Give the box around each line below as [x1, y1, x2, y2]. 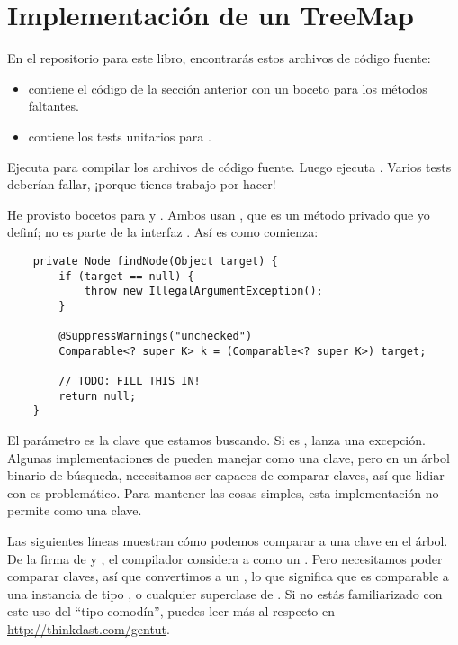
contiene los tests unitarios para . [28, 126, 211, 145]
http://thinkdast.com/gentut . [7, 620, 170, 639]
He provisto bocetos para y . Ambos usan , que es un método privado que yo [7, 204, 430, 223]
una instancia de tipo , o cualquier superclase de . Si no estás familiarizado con [7, 584, 443, 603]
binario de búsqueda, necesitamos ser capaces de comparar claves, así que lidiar [7, 466, 445, 485]
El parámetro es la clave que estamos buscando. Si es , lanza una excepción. [7, 431, 426, 450]
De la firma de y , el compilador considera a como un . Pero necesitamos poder [7, 549, 443, 568]
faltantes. [28, 96, 79, 115]
